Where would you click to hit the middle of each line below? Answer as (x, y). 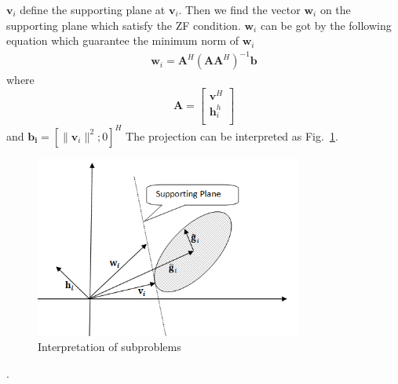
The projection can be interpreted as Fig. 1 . (232, 135)
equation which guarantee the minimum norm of (123, 40)
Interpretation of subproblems (110, 347)
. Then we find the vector (239, 9)
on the (335, 9)
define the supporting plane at (93, 9)
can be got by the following (326, 25)
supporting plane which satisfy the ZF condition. (124, 25)
